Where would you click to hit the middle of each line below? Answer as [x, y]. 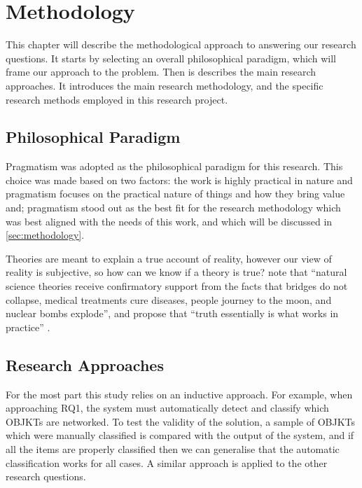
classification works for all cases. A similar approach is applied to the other [167, 462]
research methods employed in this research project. [117, 99]
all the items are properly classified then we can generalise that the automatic [173, 449]
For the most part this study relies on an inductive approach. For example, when [179, 394]
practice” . [28, 327]
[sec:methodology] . [45, 235]
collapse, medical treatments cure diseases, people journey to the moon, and [169, 299]
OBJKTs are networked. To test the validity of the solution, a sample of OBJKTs [180, 421]
